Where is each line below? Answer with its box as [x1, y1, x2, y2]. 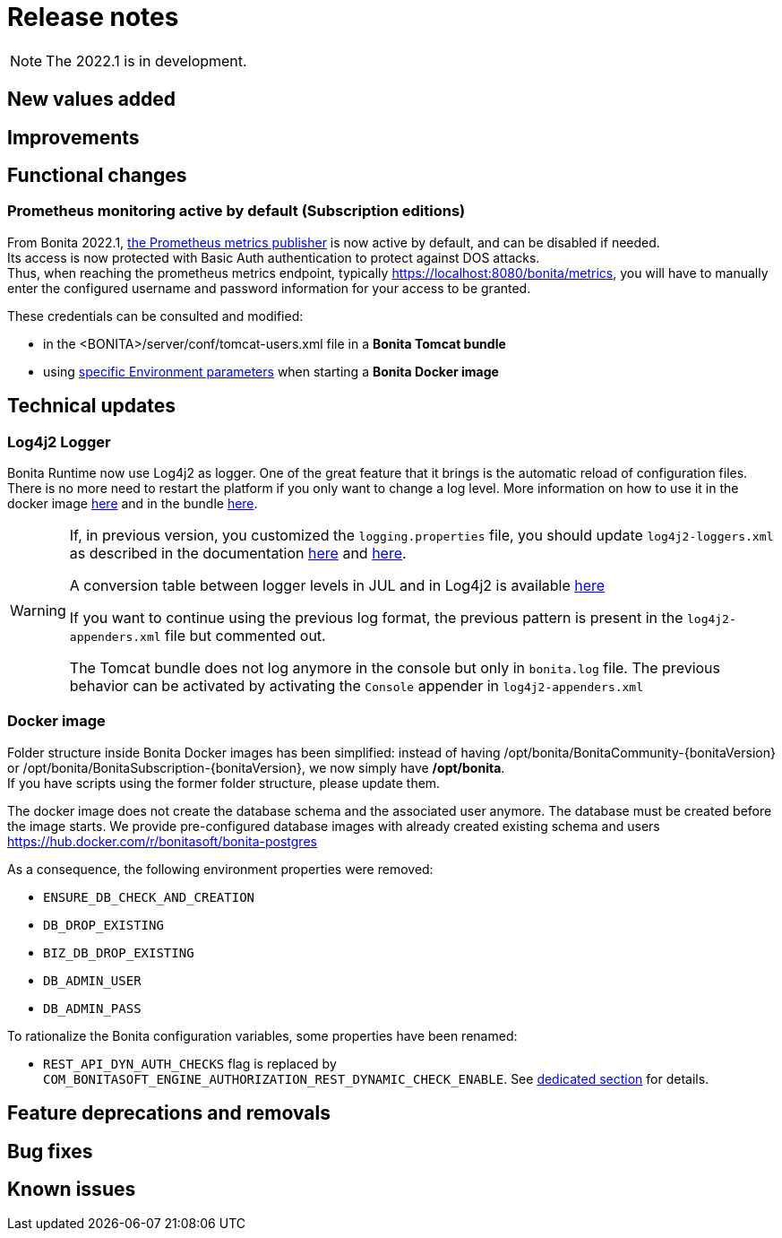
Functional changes [7, 164, 187, 187]
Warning [10, 602, 66, 620]
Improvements [7, 126, 140, 149]
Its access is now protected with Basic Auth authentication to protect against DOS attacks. [7, 249, 540, 265]
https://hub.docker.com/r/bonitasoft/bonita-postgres [7, 833, 317, 849]
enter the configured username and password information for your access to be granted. [7, 280, 531, 296]
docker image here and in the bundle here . [7, 496, 258, 512]
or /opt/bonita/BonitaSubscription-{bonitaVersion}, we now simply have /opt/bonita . [7, 759, 505, 775]
